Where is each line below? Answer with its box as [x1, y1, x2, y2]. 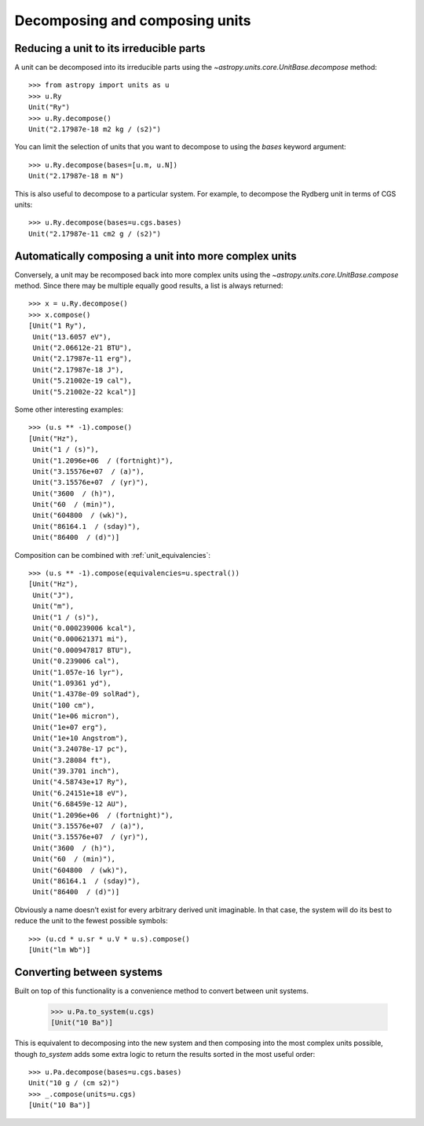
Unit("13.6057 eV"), [32, 332, 111, 341]
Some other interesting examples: [14, 405, 124, 414]
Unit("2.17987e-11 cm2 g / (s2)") [28, 229, 161, 238]
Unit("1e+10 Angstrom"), [32, 733, 129, 743]
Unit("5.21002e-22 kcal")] [32, 387, 137, 396]
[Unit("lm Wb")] [28, 945, 91, 954]
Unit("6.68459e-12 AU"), [32, 800, 129, 809]
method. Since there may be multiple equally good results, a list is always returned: [14, 281, 283, 291]
